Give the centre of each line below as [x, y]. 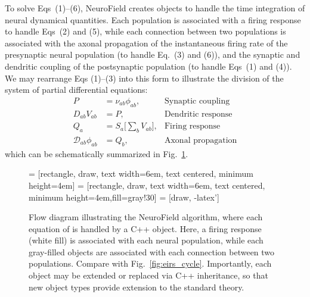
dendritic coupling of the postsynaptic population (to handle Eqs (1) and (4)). [148, 66]
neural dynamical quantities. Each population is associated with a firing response [153, 19]
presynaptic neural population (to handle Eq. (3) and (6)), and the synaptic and [153, 54]
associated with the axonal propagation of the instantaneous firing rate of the [146, 43]
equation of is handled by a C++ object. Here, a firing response [145, 228]
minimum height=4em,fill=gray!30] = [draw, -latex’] [124, 197]
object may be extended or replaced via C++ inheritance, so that [148, 275]
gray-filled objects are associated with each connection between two [152, 251]
